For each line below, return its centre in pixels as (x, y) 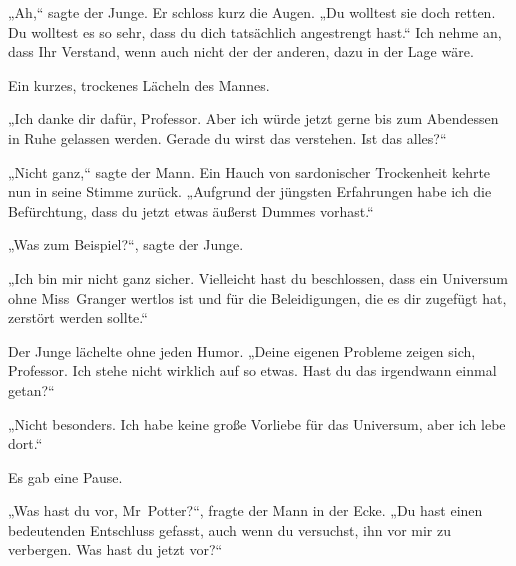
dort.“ (25, 443)
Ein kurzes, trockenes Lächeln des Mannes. (139, 84)
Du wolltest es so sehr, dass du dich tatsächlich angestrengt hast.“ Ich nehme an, (255, 31)
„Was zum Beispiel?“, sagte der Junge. (126, 244)
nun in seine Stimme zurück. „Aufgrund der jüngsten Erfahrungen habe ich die (250, 191)
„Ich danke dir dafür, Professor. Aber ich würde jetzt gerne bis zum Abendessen (253, 118)
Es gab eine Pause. (65, 476)
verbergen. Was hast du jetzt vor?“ (115, 549)
